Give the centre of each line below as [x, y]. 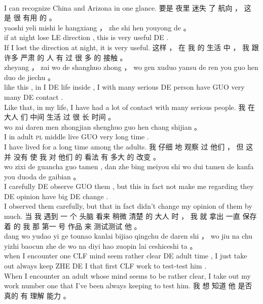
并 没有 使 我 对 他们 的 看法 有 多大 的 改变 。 [82, 156]
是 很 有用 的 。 [30, 17]
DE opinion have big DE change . [56, 196]
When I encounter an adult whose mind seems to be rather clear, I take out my [127, 275]
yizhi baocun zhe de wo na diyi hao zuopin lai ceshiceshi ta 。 [101, 245]
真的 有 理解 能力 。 [37, 295]
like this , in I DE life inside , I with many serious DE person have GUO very [124, 87]
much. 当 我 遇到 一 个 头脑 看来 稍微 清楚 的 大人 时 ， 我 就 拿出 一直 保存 [130, 216]
